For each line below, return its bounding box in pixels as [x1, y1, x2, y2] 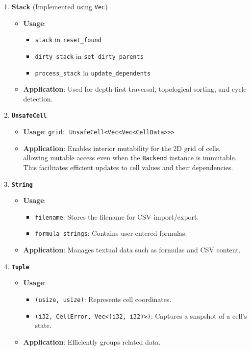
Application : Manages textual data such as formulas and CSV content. [23, 245, 241, 255]
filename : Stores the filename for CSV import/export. [35, 211, 199, 222]
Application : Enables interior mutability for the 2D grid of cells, [23, 143, 221, 153]
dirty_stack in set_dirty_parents [35, 50, 144, 61]
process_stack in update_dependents [35, 67, 151, 77]
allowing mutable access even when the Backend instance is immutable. [23, 152, 237, 163]
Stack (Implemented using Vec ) [11, 1, 108, 11]
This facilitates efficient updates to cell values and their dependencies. [23, 162, 233, 172]
